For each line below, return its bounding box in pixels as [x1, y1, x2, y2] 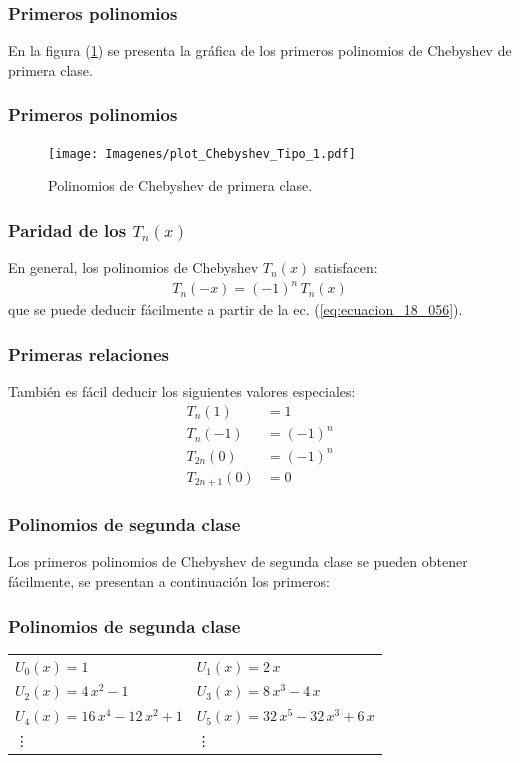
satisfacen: [314, 257, 378, 278]
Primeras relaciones [8, 341, 169, 366]
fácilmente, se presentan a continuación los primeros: [8, 571, 331, 592]
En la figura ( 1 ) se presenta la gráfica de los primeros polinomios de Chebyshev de [8, 40, 512, 61]
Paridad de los [8, 217, 127, 242]
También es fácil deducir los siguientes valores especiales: [8, 381, 356, 402]
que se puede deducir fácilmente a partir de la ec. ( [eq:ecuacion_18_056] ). [8, 299, 463, 320]
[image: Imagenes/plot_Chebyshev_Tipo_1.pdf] [48, 146, 356, 161]
